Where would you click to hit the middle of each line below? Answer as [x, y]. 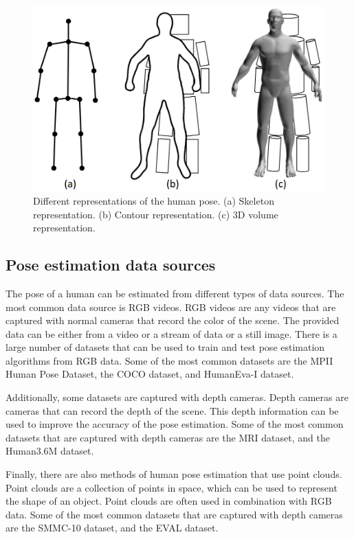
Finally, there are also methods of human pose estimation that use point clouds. [174, 474]
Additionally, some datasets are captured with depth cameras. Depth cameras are [177, 397]
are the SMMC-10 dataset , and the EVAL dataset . [112, 528]
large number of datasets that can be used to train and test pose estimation [165, 347]
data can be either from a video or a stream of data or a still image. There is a [172, 333]
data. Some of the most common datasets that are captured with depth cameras [174, 514]
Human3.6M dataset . [50, 451]
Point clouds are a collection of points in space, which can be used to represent [172, 487]
